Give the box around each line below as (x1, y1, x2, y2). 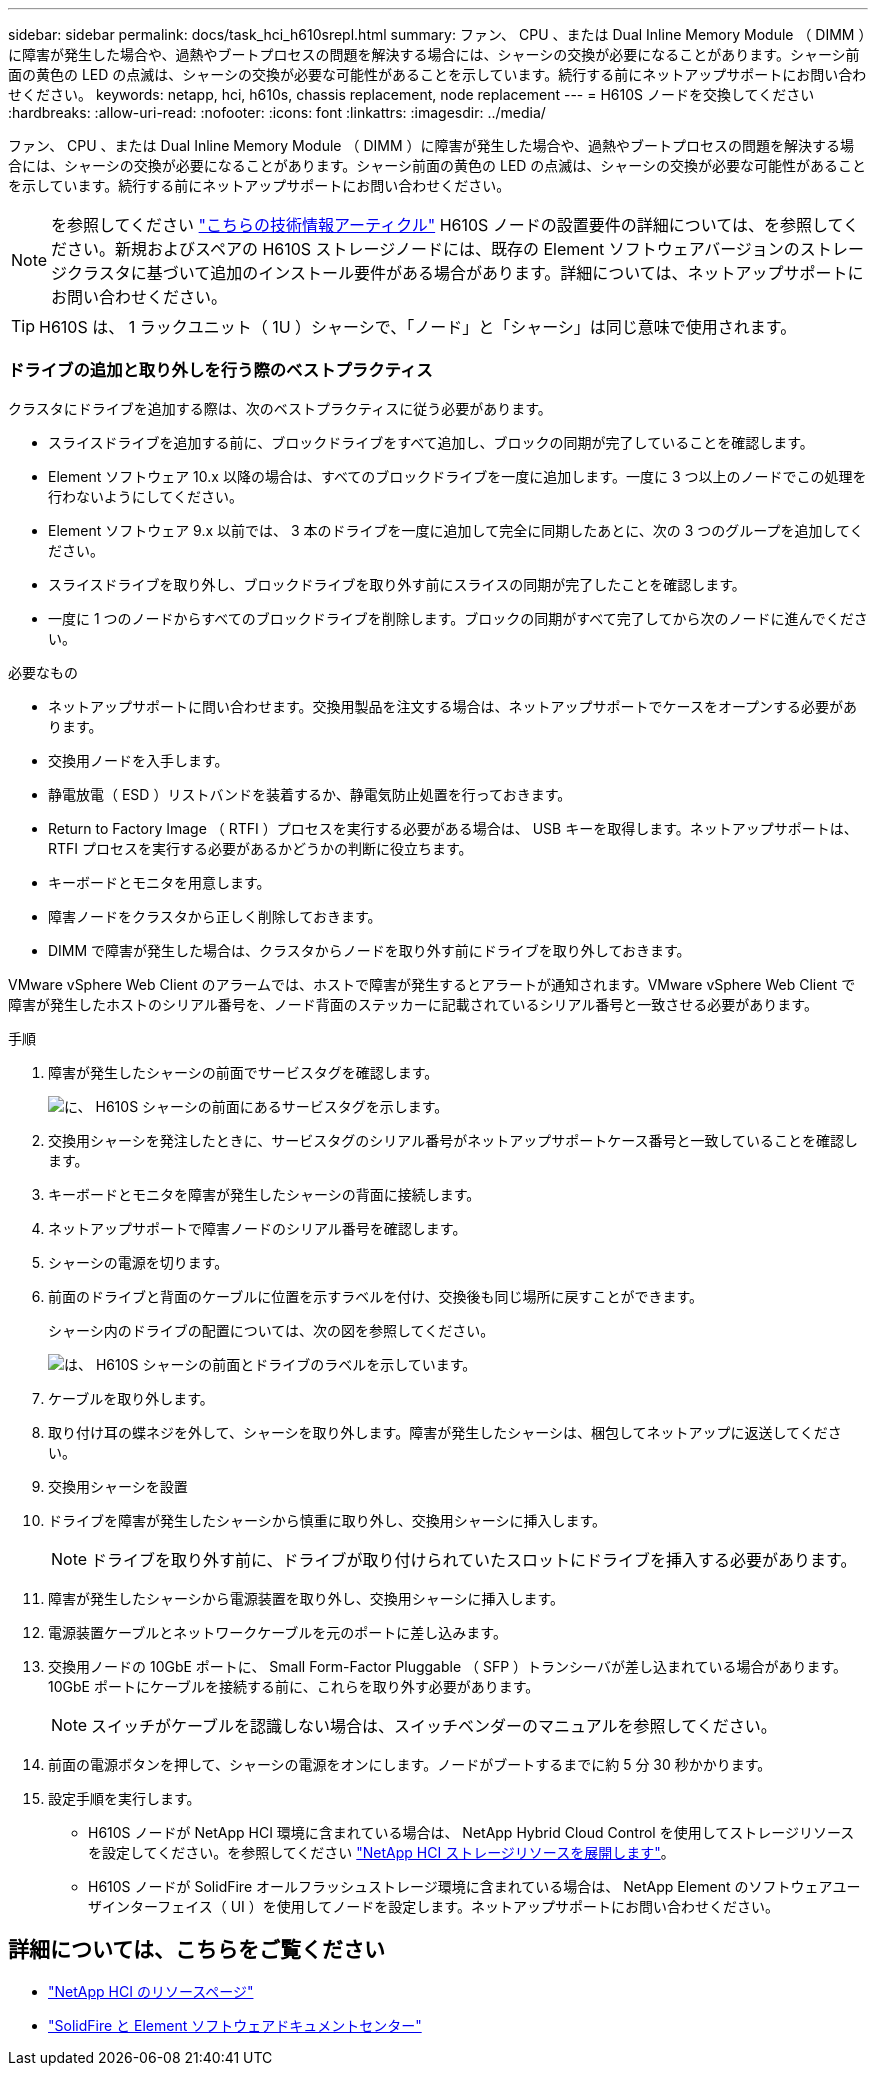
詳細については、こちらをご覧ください (8, 1937, 385, 1963)
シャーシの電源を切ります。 (48, 1253, 229, 1271)
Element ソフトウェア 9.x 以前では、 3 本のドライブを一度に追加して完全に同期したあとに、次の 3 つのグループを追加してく (48, 521, 864, 539)
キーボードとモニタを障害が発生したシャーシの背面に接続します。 (48, 1185, 481, 1203)
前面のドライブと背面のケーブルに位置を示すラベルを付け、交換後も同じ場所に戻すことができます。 (48, 1287, 704, 1305)
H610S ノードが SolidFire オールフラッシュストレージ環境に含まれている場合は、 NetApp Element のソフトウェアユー (88, 1877, 861, 1895)
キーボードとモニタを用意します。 (48, 873, 271, 891)
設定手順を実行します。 (48, 1789, 201, 1807)
